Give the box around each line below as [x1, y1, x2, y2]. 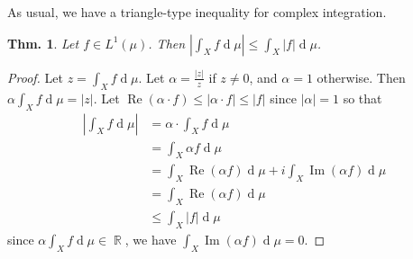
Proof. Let [7, 67, 63, 86]
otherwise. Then [317, 67, 406, 86]
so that [343, 88, 382, 107]
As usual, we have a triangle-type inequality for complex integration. [7, 3, 387, 21]
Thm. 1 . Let [7, 33, 79, 52]
